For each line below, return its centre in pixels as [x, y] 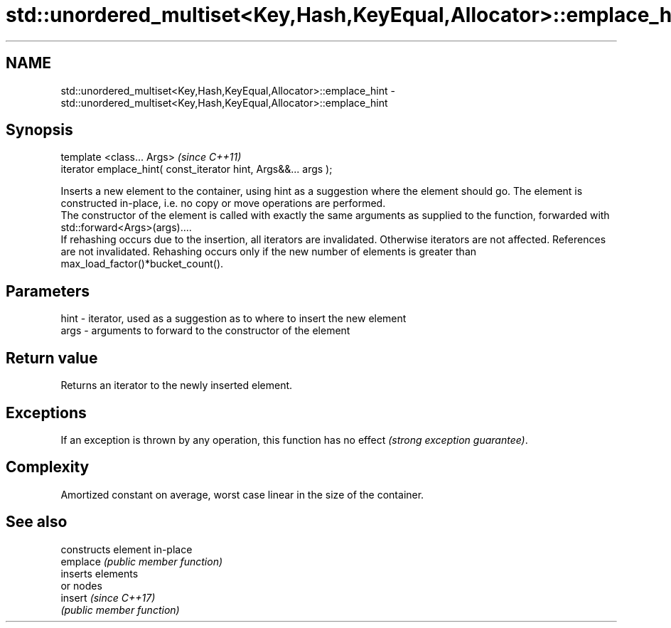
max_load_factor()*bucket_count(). [142, 264]
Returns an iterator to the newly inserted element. [177, 385]
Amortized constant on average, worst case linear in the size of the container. [242, 494]
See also [37, 522]
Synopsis [39, 130]
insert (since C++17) [108, 597]
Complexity [48, 467]
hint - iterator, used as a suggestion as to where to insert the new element [233, 319]
